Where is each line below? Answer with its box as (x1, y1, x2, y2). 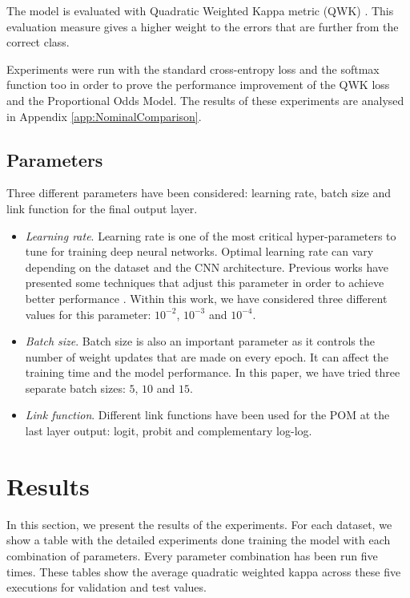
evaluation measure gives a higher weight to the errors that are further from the (6, 18, 399, 34)
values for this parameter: (25, 305, 151, 322)
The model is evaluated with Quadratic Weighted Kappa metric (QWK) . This (6, 2, 394, 18)
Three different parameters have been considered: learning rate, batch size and (6, 184, 391, 201)
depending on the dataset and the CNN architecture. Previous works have (25, 258, 389, 275)
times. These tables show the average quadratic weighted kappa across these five (6, 563, 401, 580)
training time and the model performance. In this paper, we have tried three (25, 364, 400, 381)
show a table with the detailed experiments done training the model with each (6, 531, 391, 548)
